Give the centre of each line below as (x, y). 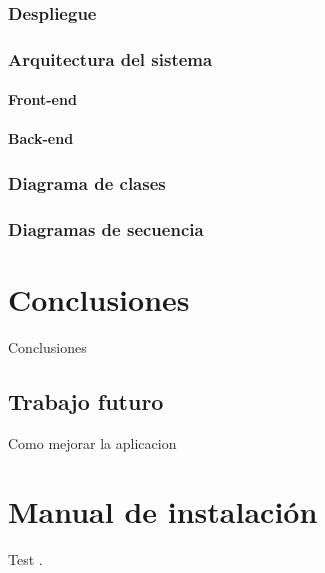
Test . (25, 559)
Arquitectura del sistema (110, 58)
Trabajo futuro (86, 400)
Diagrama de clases (87, 182)
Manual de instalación (163, 511)
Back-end (41, 138)
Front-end (42, 99)
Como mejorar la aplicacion (92, 442)
